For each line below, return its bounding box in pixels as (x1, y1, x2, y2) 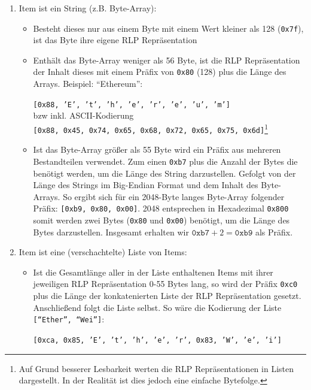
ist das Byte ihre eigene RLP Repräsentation (33, 34, 197, 46)
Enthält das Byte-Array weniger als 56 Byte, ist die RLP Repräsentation (33, 53, 300, 66)
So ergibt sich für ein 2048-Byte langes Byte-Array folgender (63, 190, 285, 202)
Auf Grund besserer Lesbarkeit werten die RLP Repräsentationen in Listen (19, 362, 294, 374)
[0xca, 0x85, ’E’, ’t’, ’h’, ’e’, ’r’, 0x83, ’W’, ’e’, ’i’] (33, 335, 282, 344)
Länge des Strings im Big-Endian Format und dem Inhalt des (33, 179, 258, 191)
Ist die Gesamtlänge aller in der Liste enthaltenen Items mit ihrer (33, 265, 273, 278)
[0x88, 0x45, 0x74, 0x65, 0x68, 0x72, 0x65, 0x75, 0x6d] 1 (33, 121, 269, 135)
